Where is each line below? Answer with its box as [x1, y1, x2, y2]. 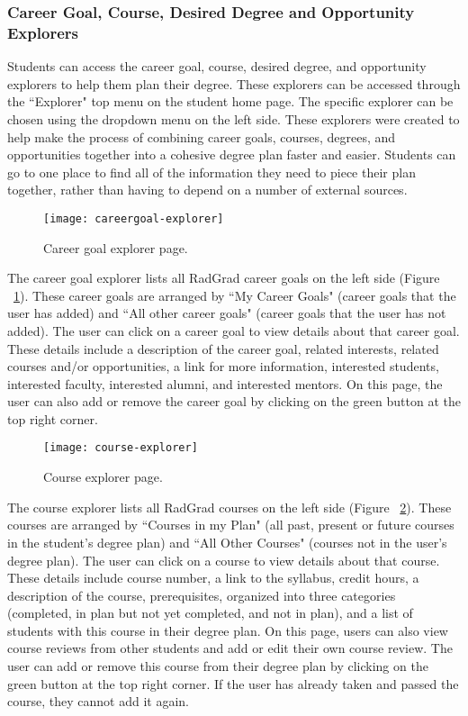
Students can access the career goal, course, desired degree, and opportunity [7, 57, 427, 76]
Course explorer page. [43, 467, 163, 486]
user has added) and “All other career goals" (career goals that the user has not [7, 304, 446, 322]
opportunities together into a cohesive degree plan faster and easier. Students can [7, 145, 456, 164]
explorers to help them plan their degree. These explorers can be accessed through [7, 74, 461, 93]
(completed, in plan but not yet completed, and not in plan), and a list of [7, 603, 413, 622]
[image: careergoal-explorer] [43, 212, 224, 225]
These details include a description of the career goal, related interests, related [7, 339, 439, 358]
